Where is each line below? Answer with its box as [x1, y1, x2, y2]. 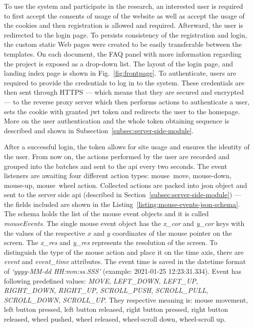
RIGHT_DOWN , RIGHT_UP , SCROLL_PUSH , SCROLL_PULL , [4, 285, 208, 295]
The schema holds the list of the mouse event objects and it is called [4, 208, 209, 219]
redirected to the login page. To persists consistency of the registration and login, [4, 29, 247, 40]
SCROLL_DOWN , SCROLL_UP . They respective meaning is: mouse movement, [4, 294, 248, 305]
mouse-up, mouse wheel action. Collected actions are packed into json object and [4, 180, 247, 190]
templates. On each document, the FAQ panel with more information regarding [4, 48, 242, 59]
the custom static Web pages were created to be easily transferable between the [4, 39, 242, 49]
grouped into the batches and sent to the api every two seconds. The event [4, 161, 227, 171]
